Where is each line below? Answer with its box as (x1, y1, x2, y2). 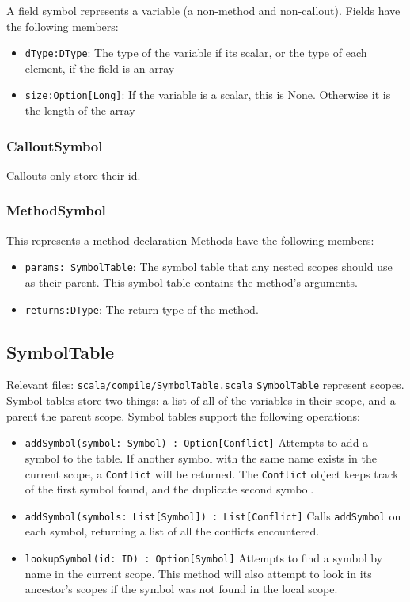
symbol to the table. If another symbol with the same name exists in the (25, 449, 377, 466)
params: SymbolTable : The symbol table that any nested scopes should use (25, 258, 393, 275)
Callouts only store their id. (6, 166, 141, 183)
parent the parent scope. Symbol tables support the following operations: (6, 407, 360, 424)
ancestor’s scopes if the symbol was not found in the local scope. (25, 581, 338, 597)
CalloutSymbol (6, 135, 103, 155)
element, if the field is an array (25, 59, 175, 76)
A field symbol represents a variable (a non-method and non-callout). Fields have (6, 2, 401, 18)
